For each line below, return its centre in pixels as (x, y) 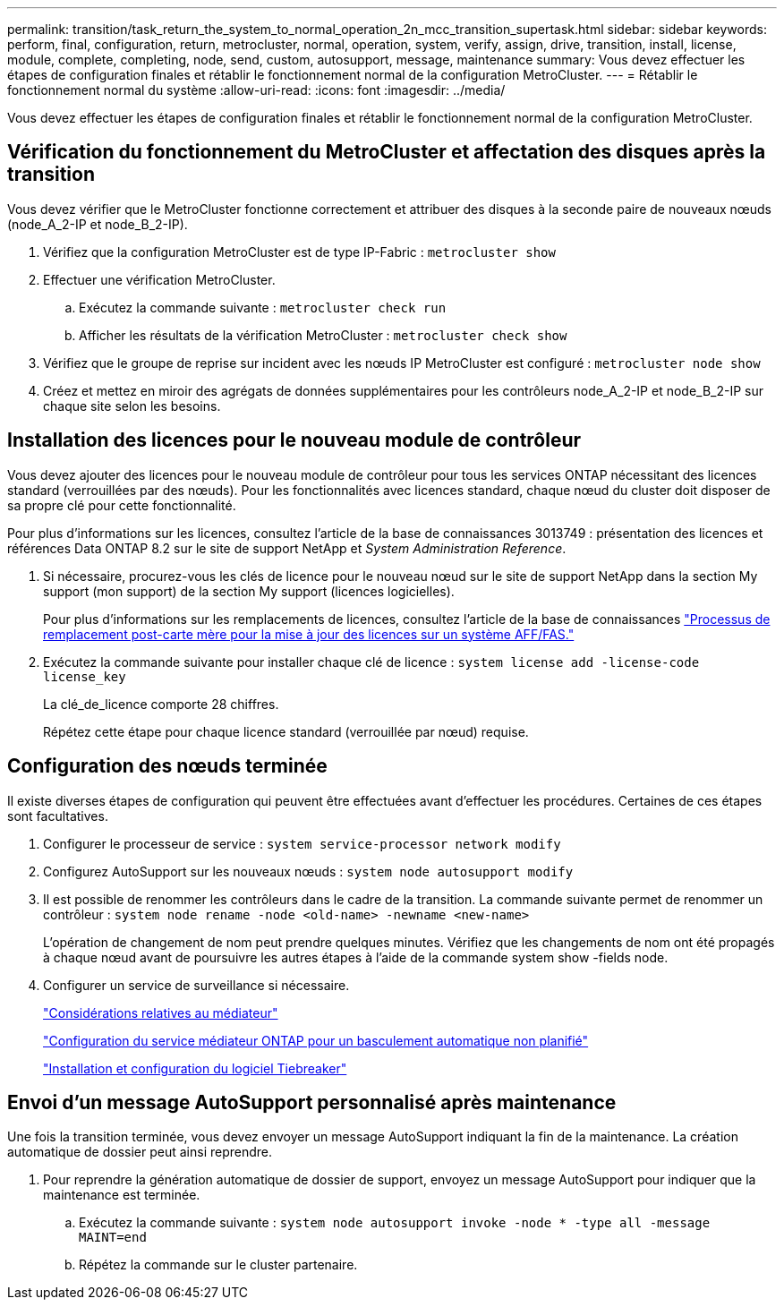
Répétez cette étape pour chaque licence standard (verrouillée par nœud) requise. (286, 731)
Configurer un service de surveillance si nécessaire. (196, 985)
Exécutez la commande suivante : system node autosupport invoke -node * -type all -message (395, 1223)
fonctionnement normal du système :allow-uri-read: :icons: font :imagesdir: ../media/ (256, 90)
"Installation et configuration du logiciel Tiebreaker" (195, 1068)
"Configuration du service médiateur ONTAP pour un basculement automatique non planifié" (316, 1040)
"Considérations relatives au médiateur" (161, 1012)
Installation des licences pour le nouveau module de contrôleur (294, 440)
